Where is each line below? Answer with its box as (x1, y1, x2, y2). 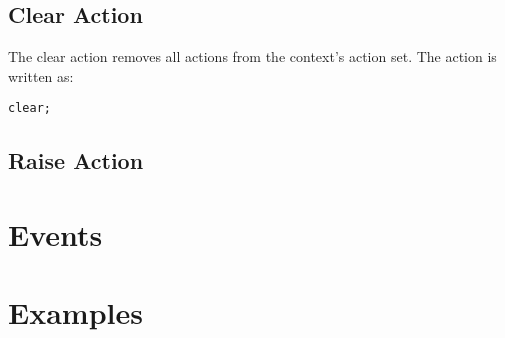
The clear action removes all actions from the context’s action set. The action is (8, 46, 497, 67)
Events (8, 214, 103, 255)
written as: (8, 65, 74, 86)
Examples (8, 292, 143, 333)
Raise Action (8, 145, 144, 176)
